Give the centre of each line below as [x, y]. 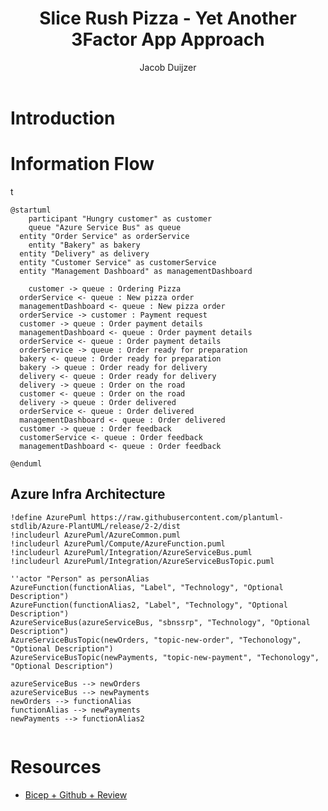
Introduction [63, 118]
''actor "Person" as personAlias [80, 578]
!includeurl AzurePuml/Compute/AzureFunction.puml [118, 543]
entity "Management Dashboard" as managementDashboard [136, 271]
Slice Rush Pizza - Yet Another [168, 18]
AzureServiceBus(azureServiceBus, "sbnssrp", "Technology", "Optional [160, 622]
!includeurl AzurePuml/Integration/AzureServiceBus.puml [131, 552]
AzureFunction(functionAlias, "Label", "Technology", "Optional [147, 587]
